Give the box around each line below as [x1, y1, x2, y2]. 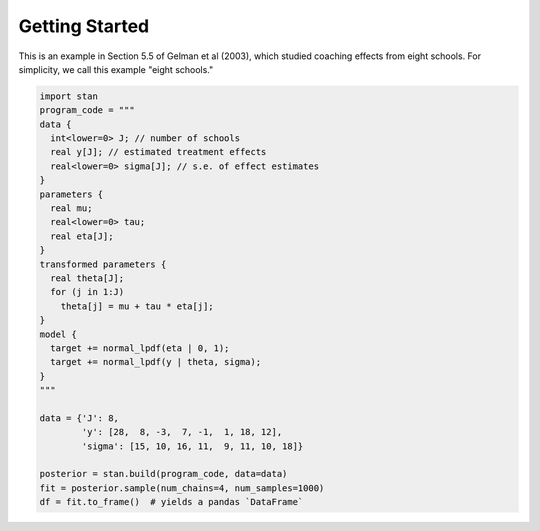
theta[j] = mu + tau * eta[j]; [60, 300, 214, 312]
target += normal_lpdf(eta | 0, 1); [50, 342, 230, 354]
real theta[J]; [50, 273, 125, 284]
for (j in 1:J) [50, 286, 125, 298]
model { [39, 328, 77, 340]
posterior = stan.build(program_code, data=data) [39, 468, 288, 480]
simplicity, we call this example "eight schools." [18, 63, 214, 75]
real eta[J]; [50, 230, 114, 242]
